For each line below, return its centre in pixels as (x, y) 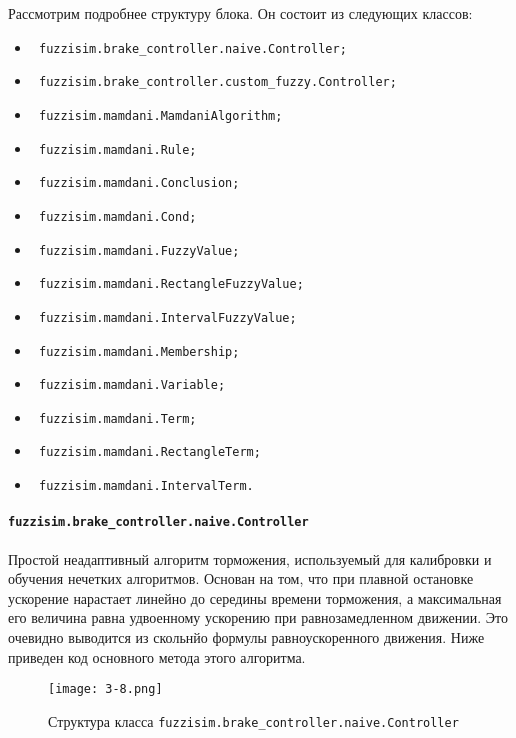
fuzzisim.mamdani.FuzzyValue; (139, 250)
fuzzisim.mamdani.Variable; (132, 385)
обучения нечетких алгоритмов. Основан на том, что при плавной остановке (241, 578)
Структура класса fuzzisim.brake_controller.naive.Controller (253, 720)
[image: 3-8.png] (105, 689)
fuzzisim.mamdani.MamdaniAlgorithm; (160, 115)
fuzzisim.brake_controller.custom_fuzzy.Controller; (217, 82)
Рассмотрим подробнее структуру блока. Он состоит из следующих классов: (240, 13)
